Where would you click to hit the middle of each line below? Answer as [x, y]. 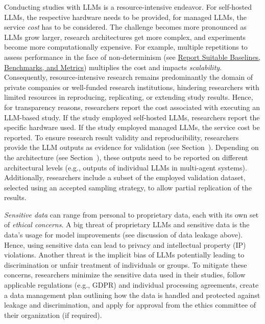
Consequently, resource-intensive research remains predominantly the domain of [129, 77]
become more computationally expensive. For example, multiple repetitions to [126, 47]
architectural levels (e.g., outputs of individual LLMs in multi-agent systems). [126, 167]
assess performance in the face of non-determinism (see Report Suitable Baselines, [132, 57]
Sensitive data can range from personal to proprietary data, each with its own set [131, 214]
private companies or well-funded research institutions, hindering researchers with [132, 87]
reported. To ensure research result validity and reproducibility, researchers [122, 137]
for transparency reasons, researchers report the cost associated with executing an [132, 107]
